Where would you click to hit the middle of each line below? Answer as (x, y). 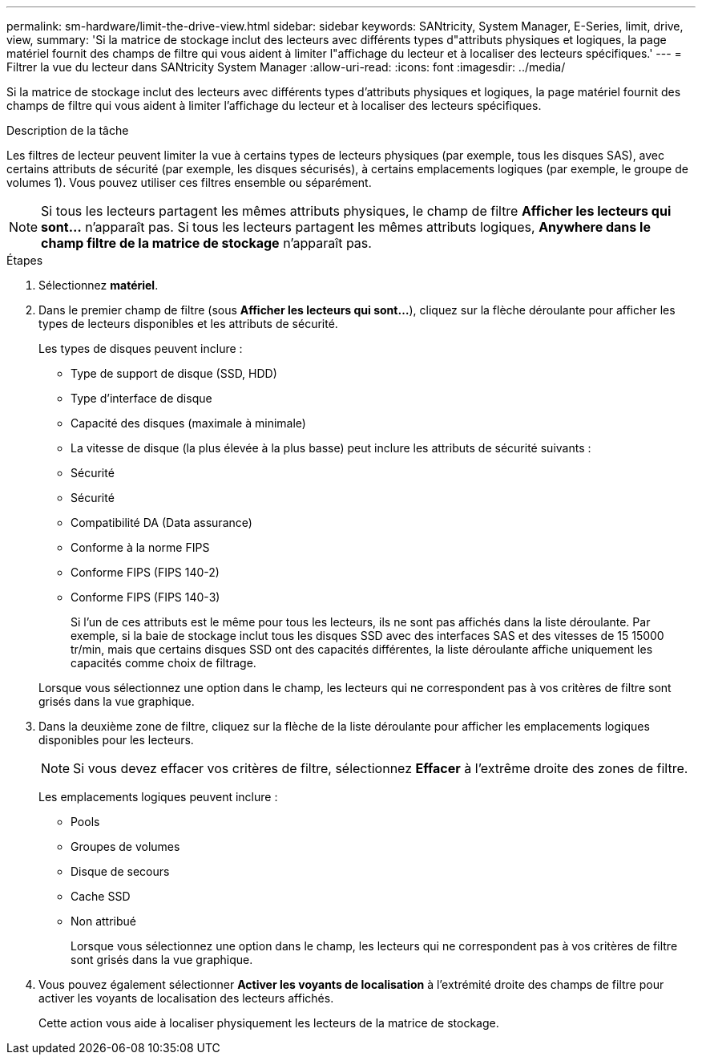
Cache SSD (101, 896)
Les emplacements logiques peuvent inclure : (158, 797)
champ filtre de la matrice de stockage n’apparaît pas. (206, 243)
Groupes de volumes (125, 846)
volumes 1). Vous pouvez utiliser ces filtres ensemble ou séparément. (189, 182)
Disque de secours (120, 871)
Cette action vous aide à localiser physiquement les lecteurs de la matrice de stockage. (269, 1023)
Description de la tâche (68, 130)
